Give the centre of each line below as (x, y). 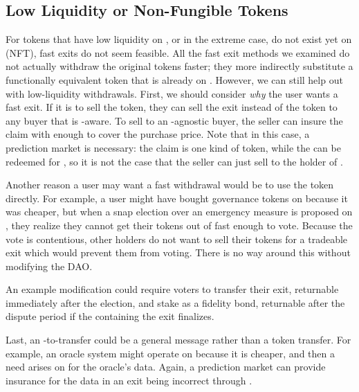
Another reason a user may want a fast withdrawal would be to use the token (170, 185)
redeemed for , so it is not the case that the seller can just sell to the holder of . (174, 161)
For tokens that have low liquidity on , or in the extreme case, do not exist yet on (179, 39)
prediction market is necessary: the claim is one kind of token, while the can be (173, 147)
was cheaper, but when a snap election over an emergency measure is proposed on (179, 212)
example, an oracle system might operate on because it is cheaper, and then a (170, 353)
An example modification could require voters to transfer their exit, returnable (172, 289)
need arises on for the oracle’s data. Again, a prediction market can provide (166, 367)
